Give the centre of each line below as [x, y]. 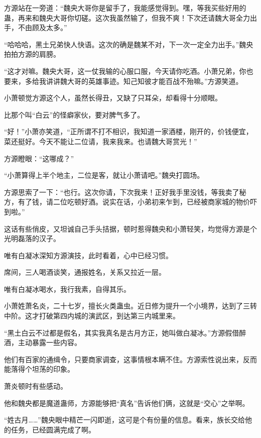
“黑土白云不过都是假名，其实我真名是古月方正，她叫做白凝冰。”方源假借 [122, 332]
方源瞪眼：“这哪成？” [39, 158]
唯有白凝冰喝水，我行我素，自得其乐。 [67, 289]
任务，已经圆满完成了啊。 [53, 429]
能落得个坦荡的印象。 [39, 369]
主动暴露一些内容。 [49, 342]
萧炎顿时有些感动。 [36, 386]
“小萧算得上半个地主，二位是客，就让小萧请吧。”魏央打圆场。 [104, 175]
